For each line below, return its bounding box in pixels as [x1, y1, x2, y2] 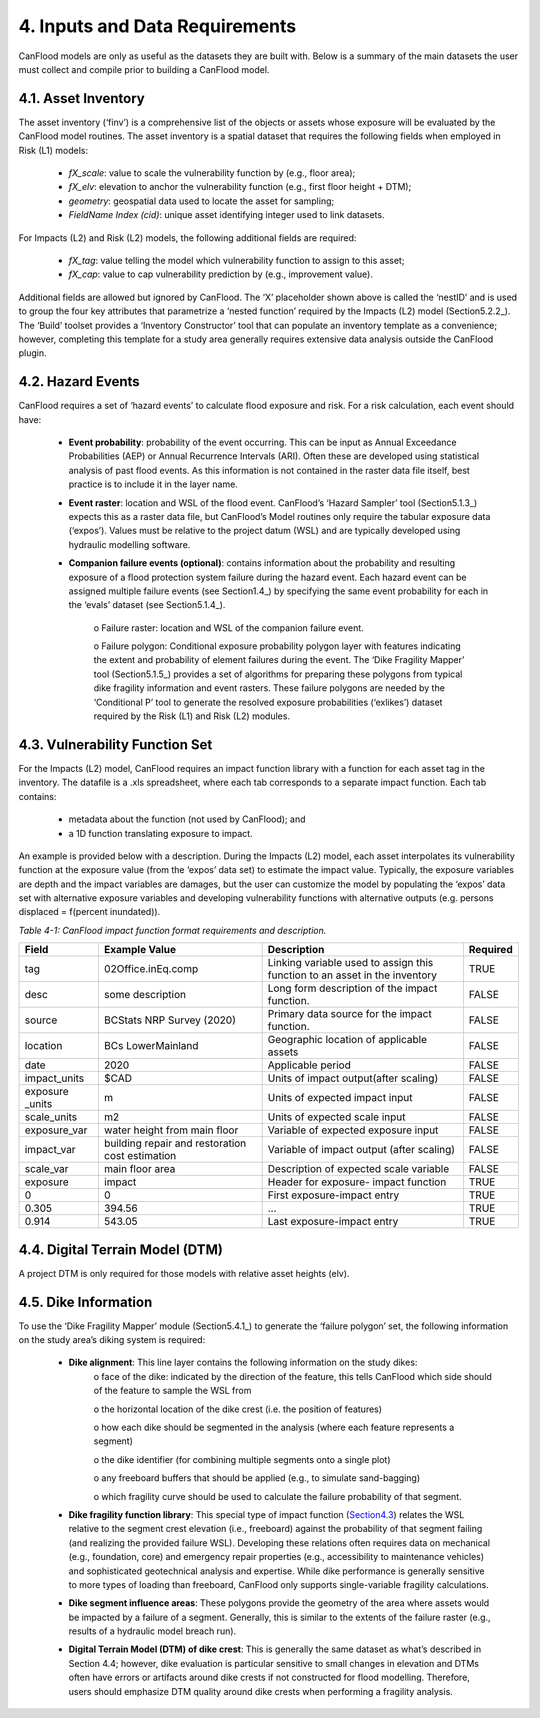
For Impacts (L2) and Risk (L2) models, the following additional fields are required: [18, 231, 357, 244]
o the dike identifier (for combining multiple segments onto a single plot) [93, 1453, 391, 1465]
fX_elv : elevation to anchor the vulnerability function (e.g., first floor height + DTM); [68, 181, 412, 193]
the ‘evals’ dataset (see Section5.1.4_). [68, 599, 226, 611]
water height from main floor [103, 1123, 239, 1137]
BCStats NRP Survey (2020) [103, 1013, 237, 1027]
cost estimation [103, 1149, 177, 1163]
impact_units [24, 1071, 85, 1085]
